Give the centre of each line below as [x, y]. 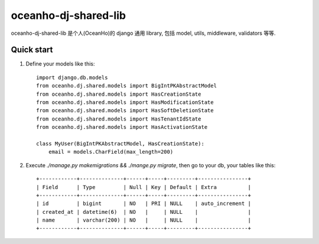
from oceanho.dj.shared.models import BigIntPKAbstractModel [126, 86]
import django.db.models [72, 77]
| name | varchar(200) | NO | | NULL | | [144, 220]
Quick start [32, 50]
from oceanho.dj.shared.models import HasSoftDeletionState [125, 110]
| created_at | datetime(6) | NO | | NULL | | [144, 212]
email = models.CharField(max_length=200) [111, 152]
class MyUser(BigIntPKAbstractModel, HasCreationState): [121, 144]
